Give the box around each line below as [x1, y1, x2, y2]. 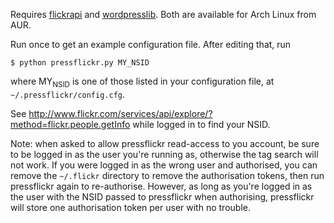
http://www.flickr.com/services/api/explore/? [28, 107, 213, 119]
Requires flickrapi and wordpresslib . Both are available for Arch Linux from [10, 9, 317, 20]
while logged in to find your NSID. [132, 118, 271, 130]
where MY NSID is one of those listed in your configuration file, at [10, 75, 275, 89]
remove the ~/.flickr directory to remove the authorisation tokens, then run [10, 169, 325, 181]
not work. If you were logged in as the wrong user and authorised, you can [10, 159, 318, 171]
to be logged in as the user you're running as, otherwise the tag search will [10, 148, 319, 160]
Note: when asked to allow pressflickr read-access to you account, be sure [10, 137, 320, 149]
